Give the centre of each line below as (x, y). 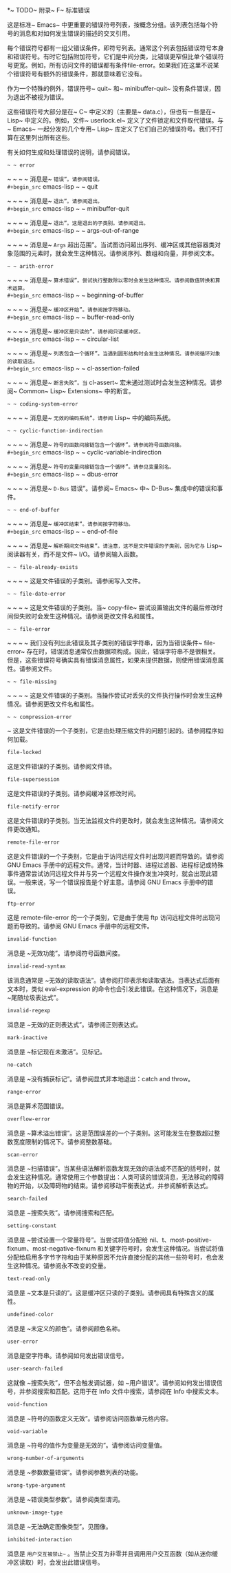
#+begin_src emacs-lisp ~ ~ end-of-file (63, 531)
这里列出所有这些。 (46, 137)
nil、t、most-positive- (180, 1240)
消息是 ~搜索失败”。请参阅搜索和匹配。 (63, 1213)
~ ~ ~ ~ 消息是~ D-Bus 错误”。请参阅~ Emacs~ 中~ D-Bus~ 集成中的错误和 (112, 488)
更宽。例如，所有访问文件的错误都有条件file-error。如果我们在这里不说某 (116, 65)
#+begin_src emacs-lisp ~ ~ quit (53, 187)
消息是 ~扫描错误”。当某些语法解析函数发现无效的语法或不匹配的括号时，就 (114, 1169)
